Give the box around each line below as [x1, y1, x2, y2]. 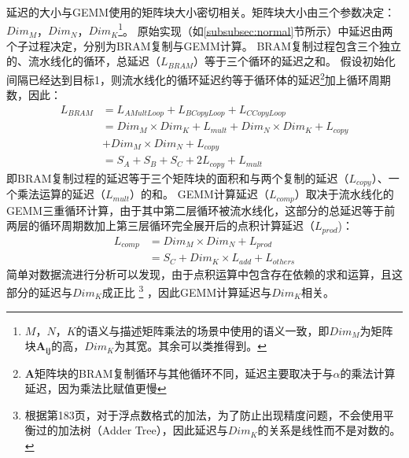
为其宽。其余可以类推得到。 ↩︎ [114, 338, 267, 354]
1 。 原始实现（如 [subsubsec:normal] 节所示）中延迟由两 [118, 20, 393, 39]
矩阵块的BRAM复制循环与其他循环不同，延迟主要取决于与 [34, 364, 333, 381]
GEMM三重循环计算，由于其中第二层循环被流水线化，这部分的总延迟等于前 [6, 201, 396, 218]
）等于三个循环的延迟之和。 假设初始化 [193, 53, 396, 69]
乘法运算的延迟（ [17, 186, 105, 202]
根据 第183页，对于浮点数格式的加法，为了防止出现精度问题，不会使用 [24, 406, 383, 423]
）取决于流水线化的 [294, 186, 394, 202]
